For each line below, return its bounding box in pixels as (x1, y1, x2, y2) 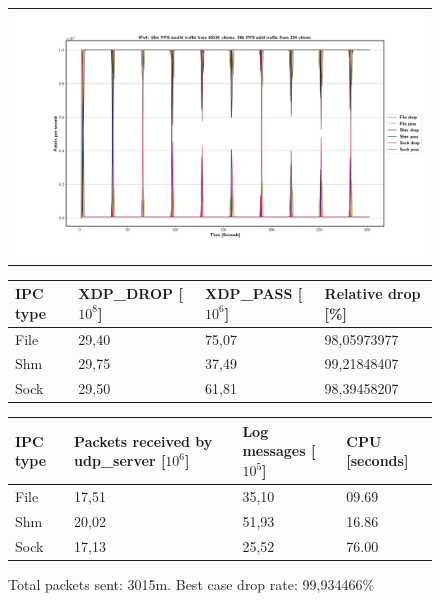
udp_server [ (74, 450, 166, 471)
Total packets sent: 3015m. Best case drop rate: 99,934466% (8, 573, 375, 594)
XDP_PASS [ (205, 283, 303, 304)
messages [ (242, 440, 316, 461)
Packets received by (74, 430, 213, 451)
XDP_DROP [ (78, 283, 183, 304)
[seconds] (346, 450, 409, 471)
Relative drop (324, 283, 421, 304)
